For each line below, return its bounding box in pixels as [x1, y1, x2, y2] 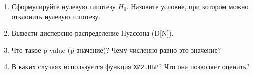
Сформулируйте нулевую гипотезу [11, 1, 116, 11]
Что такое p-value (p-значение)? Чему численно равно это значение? [11, 44, 221, 55]
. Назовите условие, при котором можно [126, 1, 249, 11]
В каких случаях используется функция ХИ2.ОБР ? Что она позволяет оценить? [11, 61, 250, 72]
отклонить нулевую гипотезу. [11, 11, 101, 21]
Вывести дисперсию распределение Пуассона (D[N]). [11, 28, 174, 38]
